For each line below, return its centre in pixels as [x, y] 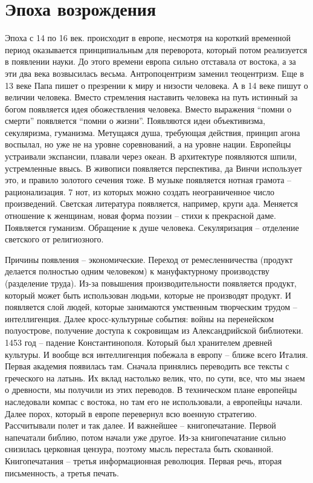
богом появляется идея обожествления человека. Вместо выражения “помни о [148, 109]
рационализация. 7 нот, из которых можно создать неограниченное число [140, 191]
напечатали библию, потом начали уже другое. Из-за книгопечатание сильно [146, 437]
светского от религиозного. [54, 239]
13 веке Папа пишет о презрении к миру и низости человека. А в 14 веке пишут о [156, 85]
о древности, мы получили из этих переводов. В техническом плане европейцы [151, 390]
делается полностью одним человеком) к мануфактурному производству [137, 271]
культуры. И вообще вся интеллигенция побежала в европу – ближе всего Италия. [156, 354]
